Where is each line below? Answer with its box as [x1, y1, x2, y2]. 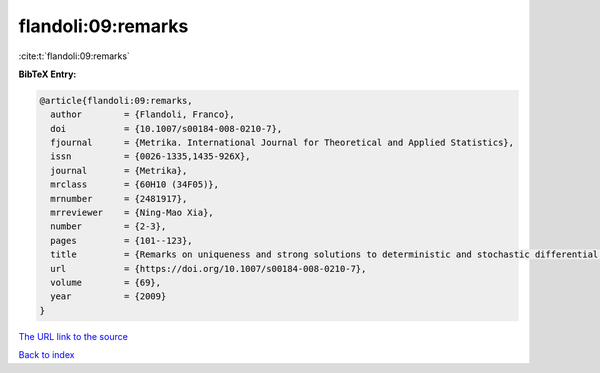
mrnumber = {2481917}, [50, 193, 188, 204]
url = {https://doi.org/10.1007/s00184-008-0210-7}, [50, 263, 367, 274]
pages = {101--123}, [50, 235, 194, 246]
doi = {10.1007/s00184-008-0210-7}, [50, 123, 283, 134]
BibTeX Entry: [18, 68, 77, 80]
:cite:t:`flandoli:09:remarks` [18, 50, 130, 62]
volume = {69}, [50, 277, 162, 288]
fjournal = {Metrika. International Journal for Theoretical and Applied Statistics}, [50, 137, 515, 149]
